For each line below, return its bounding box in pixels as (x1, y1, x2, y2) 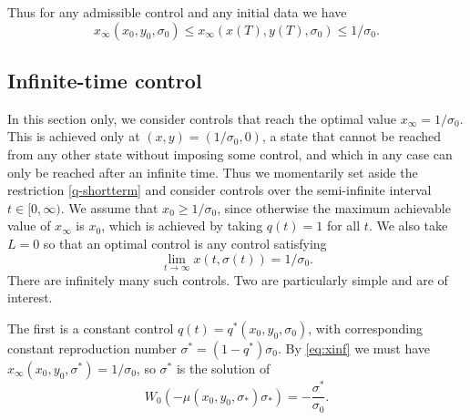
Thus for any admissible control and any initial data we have (7, 3, 347, 21)
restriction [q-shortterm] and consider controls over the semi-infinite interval (7, 180, 432, 200)
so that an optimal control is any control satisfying (43, 233, 327, 252)
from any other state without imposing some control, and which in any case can (7, 144, 453, 163)
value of (7, 216, 51, 235)
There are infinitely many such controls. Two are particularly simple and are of (7, 270, 448, 289)
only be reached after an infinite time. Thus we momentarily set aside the (7, 162, 418, 181)
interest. (7, 288, 53, 307)
